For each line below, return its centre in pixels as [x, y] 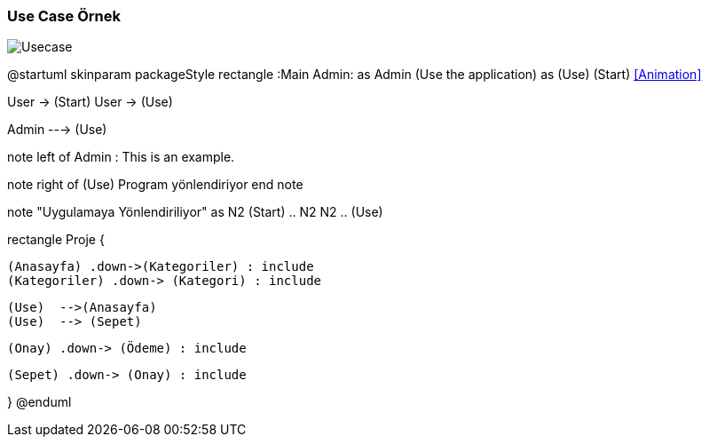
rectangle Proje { [56, 240]
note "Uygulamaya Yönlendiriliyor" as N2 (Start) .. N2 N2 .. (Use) [195, 212]
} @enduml [39, 402]
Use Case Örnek [64, 16]
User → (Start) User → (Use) [90, 102]
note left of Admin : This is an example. [121, 157]
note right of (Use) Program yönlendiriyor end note [155, 185]
